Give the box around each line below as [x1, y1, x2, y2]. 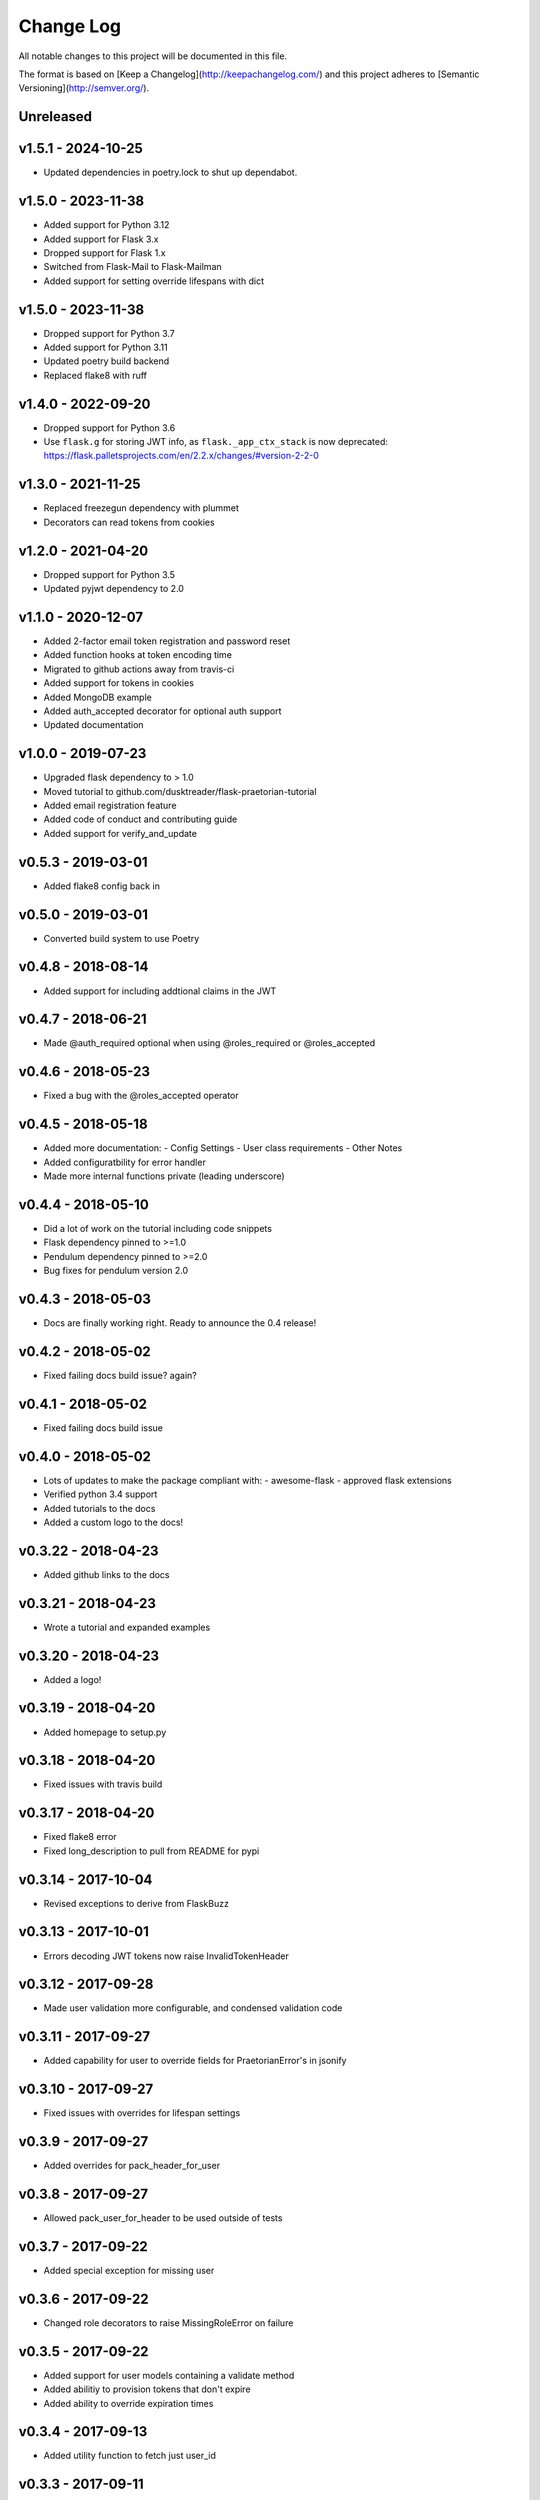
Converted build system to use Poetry [43, 932, 200, 944]
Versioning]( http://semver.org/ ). [18, 82, 150, 94]
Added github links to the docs [43, 1568, 170, 1580]
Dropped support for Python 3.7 [43, 327, 175, 339]
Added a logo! [43, 1673, 102, 1685]
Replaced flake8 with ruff [43, 369, 148, 381]
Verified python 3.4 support [43, 1488, 158, 1500]
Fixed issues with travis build [43, 1778, 163, 1790]
